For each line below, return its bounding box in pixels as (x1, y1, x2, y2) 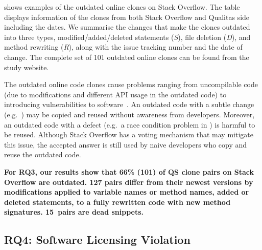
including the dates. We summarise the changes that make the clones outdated (4, 22, 250, 32)
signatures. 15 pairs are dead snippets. (4, 206, 144, 217)
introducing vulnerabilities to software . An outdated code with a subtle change (4, 99, 254, 110)
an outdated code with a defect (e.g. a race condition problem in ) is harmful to (4, 119, 255, 130)
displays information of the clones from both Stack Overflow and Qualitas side (4, 11, 250, 22)
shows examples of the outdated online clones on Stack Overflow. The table (4, 2, 240, 12)
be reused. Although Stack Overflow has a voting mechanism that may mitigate (4, 129, 253, 140)
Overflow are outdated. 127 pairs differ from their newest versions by (4, 176, 253, 187)
